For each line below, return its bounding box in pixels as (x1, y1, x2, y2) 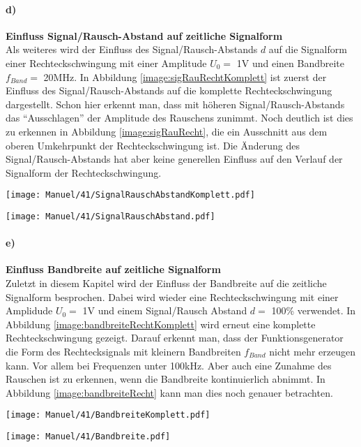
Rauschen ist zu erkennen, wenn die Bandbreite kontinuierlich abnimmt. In (6, 372, 325, 386)
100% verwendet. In (271, 303, 356, 318)
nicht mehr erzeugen (269, 344, 356, 358)
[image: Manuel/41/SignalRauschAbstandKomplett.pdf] (6, 190, 255, 200)
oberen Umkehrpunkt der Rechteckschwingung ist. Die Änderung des (6, 138, 300, 152)
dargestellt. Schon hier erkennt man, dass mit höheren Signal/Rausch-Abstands (6, 96, 345, 111)
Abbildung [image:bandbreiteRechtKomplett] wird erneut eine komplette (6, 316, 316, 331)
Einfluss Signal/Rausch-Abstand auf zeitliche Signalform (6, 28, 283, 43)
